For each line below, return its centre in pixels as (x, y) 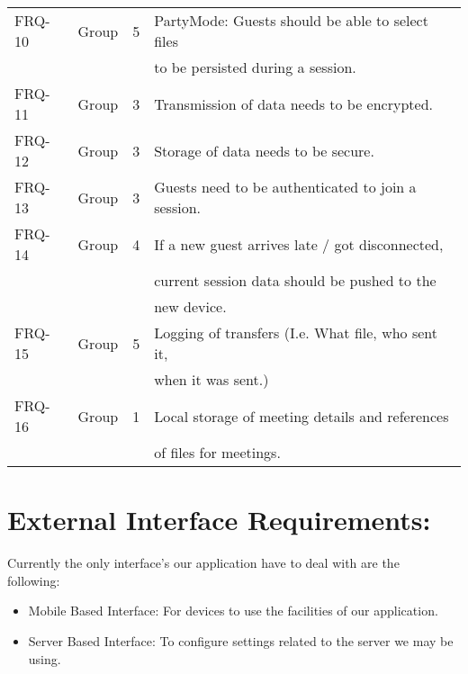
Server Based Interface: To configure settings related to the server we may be (241, 640)
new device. (190, 306)
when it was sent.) (211, 379)
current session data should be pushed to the (295, 280)
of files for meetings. (217, 452)
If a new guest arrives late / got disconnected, (299, 244)
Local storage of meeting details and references (301, 416)
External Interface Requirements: (219, 520)
